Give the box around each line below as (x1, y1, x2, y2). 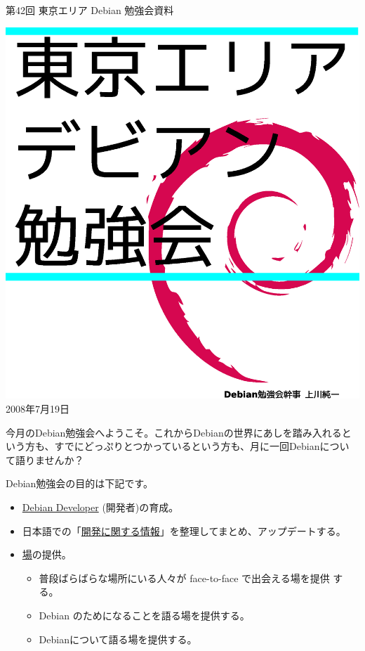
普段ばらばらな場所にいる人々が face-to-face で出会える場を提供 (39, 570, 330, 585)
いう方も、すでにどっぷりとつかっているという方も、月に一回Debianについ (6, 439, 350, 453)
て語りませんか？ (6, 452, 84, 467)
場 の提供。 (22, 547, 72, 562)
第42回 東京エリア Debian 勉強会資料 (6, 3, 174, 17)
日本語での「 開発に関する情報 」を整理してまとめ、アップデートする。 (22, 523, 346, 538)
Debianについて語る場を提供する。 (39, 631, 197, 646)
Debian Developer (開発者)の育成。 (22, 499, 179, 514)
